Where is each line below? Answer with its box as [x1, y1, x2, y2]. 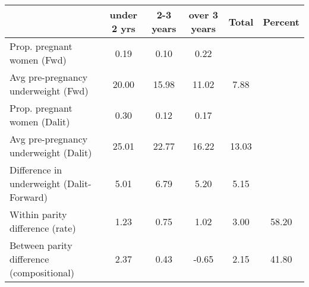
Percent [263, 14, 299, 29]
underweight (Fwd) [10, 84, 89, 97]
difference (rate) [10, 221, 76, 235]
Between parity [10, 238, 72, 252]
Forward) [10, 190, 48, 204]
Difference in [10, 163, 62, 176]
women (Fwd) [10, 53, 67, 67]
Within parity [10, 207, 67, 221]
